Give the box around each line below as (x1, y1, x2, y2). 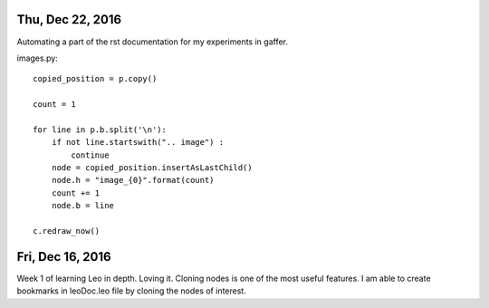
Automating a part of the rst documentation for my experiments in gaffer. (16, 36, 289, 47)
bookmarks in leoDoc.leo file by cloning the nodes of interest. (16, 285, 246, 296)
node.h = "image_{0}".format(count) (51, 175, 215, 186)
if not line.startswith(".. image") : (51, 137, 225, 148)
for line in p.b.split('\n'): (33, 124, 168, 135)
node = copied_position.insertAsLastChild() (51, 163, 253, 173)
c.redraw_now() (33, 226, 101, 236)
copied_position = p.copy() (33, 73, 158, 84)
